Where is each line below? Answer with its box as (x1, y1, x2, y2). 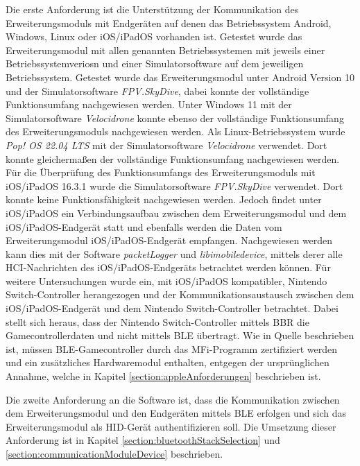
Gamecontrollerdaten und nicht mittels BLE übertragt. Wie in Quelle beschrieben (6, 328, 354, 343)
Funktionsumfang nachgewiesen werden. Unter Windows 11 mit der (6, 97, 292, 112)
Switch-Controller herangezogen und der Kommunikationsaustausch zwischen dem (6, 287, 354, 302)
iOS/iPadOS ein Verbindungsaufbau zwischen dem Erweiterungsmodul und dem (6, 205, 347, 220)
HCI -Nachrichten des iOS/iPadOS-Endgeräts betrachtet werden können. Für (6, 260, 331, 275)
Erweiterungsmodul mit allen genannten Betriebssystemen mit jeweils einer (6, 42, 325, 57)
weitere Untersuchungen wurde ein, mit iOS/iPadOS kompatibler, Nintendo (6, 273, 327, 288)
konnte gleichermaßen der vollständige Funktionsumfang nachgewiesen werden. (6, 151, 340, 166)
